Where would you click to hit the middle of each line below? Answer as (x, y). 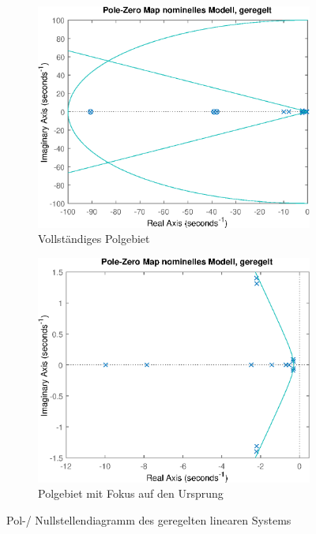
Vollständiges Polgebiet (94, 239)
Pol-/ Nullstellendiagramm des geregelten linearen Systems (149, 520)
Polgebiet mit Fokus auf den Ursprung (131, 493)
